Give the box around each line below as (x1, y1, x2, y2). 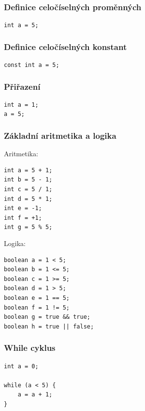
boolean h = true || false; (4, 323, 94, 330)
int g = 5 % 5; (4, 224, 53, 231)
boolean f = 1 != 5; (4, 304, 70, 311)
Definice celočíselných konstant (4, 40, 127, 52)
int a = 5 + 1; (4, 166, 53, 174)
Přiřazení (4, 80, 41, 92)
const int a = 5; (4, 62, 59, 69)
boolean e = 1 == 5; (4, 294, 70, 301)
